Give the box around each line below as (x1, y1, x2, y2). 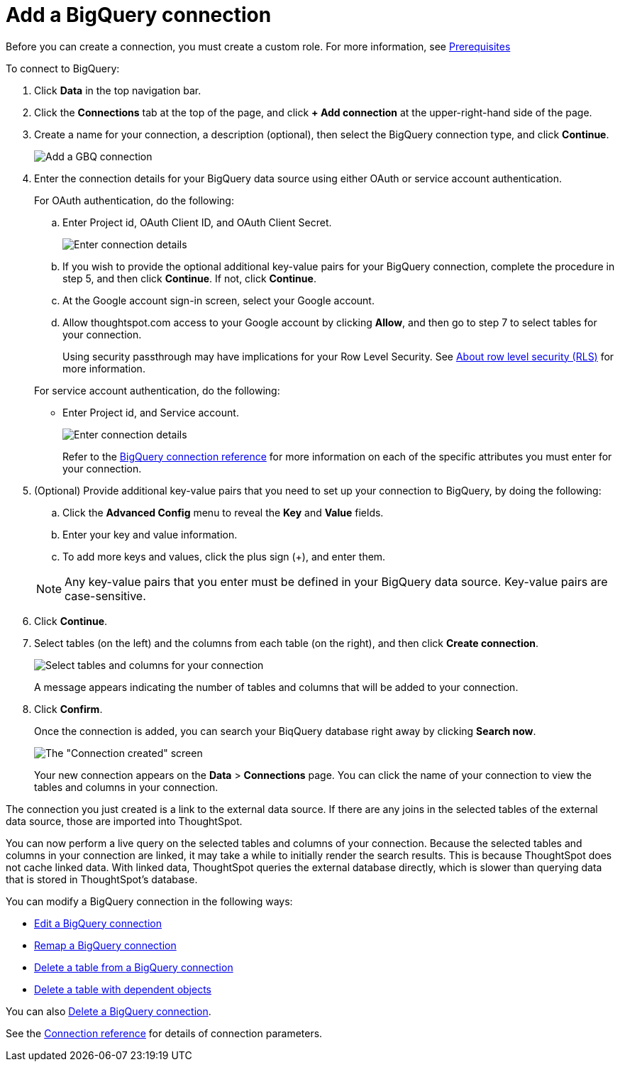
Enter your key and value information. (62, 528, 238, 541)
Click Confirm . (34, 702, 103, 715)
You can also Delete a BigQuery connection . (6, 1005, 211, 1017)
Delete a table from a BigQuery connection (34, 961, 233, 973)
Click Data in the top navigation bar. (34, 84, 201, 96)
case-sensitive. (65, 588, 146, 603)
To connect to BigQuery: (6, 62, 120, 74)
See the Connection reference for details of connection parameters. (6, 1027, 323, 1039)
